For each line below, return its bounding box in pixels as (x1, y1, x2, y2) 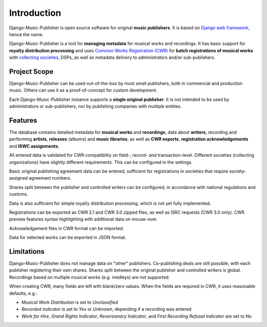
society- (229, 168, 246, 174)
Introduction (9, 7, 61, 18)
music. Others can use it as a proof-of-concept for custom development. (9, 87, 158, 93)
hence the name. (9, 31, 44, 37)
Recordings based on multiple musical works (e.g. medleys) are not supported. (9, 274, 170, 280)
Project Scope (9, 67, 54, 76)
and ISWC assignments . (9, 143, 59, 149)
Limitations (9, 247, 44, 256)
